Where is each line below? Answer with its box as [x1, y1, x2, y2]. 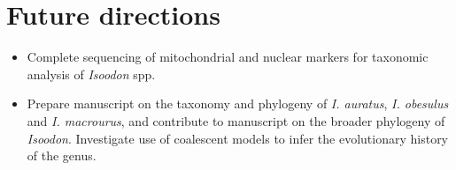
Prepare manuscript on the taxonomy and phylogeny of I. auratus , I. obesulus [27, 94, 449, 113]
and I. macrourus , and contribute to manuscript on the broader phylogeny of [27, 111, 445, 129]
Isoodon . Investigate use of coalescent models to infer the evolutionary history [27, 129, 449, 147]
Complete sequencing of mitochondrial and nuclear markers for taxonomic [27, 48, 429, 66]
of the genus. [27, 146, 97, 165]
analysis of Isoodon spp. [27, 64, 156, 83]
